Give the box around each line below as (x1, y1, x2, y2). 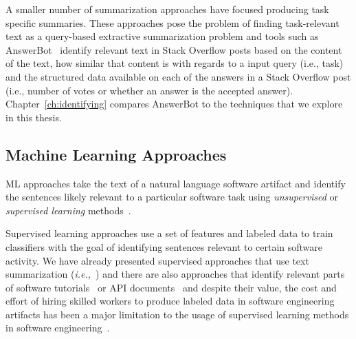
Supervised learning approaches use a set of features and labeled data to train (5, 226, 333, 240)
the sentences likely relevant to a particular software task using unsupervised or (5, 189, 339, 204)
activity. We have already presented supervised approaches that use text (5, 253, 309, 267)
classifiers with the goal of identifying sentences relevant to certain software (5, 239, 323, 254)
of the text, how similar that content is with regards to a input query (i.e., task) (5, 56, 344, 70)
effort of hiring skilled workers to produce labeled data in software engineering (5, 294, 335, 308)
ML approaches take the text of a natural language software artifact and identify (5, 176, 346, 190)
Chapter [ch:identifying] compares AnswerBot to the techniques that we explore (5, 96, 343, 111)
